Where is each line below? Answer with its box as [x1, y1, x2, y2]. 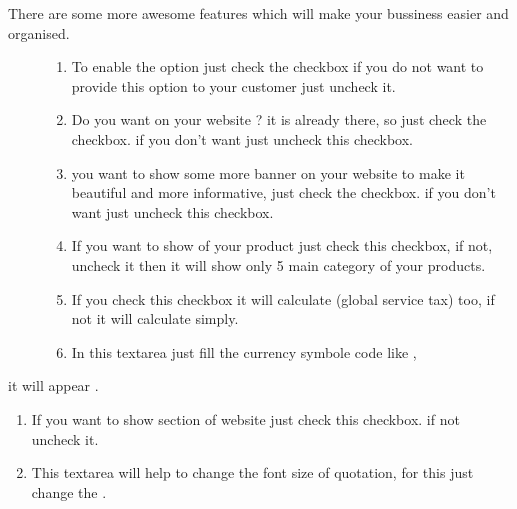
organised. [8, 22, 70, 43]
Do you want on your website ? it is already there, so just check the [71, 109, 487, 130]
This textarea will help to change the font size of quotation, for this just [31, 462, 474, 483]
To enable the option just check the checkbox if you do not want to [71, 56, 484, 77]
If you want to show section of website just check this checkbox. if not [31, 408, 460, 429]
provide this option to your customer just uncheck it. [71, 75, 396, 96]
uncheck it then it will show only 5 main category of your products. [71, 254, 486, 275]
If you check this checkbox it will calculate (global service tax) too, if [71, 288, 495, 309]
